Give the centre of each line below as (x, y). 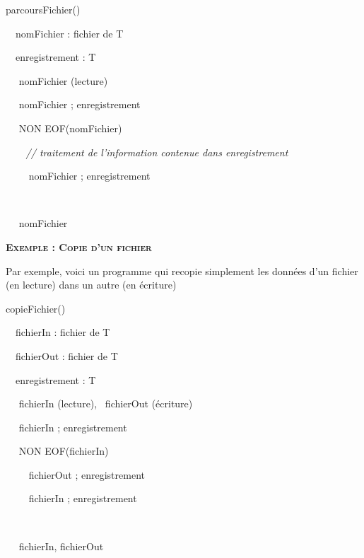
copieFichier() (36, 308)
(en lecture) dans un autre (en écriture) (91, 285)
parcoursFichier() (43, 9)
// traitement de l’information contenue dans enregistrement (157, 152)
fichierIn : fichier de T (63, 332)
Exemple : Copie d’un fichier (79, 246)
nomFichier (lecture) (63, 80)
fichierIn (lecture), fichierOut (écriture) (106, 403)
